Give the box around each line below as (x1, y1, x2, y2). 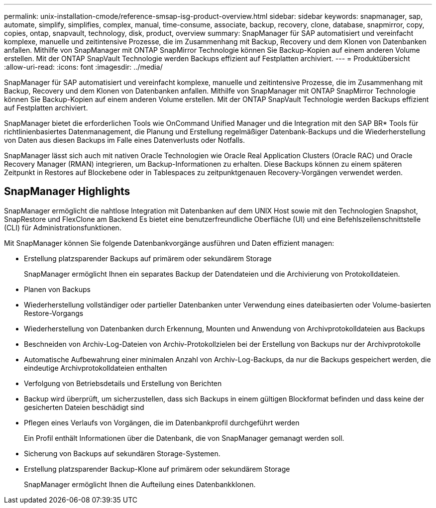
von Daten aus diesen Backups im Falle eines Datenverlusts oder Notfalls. (4, 136, 245, 144)
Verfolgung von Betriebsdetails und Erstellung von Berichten (24, 379, 222, 388)
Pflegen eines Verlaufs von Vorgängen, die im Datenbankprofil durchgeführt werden (24, 418, 300, 427)
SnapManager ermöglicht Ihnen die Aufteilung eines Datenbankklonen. (24, 480, 256, 489)
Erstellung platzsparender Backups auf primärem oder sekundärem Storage (24, 254, 272, 263)
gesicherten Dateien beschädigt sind (24, 403, 144, 411)
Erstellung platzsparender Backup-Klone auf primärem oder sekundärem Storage (24, 464, 290, 473)
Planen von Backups (24, 285, 91, 294)
